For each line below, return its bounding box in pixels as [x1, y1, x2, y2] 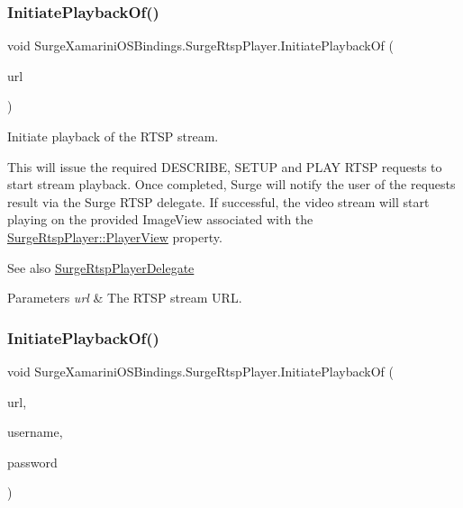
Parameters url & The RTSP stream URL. [7, 288, 242, 307]
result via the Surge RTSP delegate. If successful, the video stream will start [7, 192, 430, 211]
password [7, 452, 58, 471]
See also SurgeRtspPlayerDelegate [7, 258, 195, 277]
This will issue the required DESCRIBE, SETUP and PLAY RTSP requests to [7, 157, 442, 176]
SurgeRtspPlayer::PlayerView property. [7, 227, 222, 246]
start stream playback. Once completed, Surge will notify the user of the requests [7, 175, 456, 194]
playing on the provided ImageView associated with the [7, 210, 313, 229]
